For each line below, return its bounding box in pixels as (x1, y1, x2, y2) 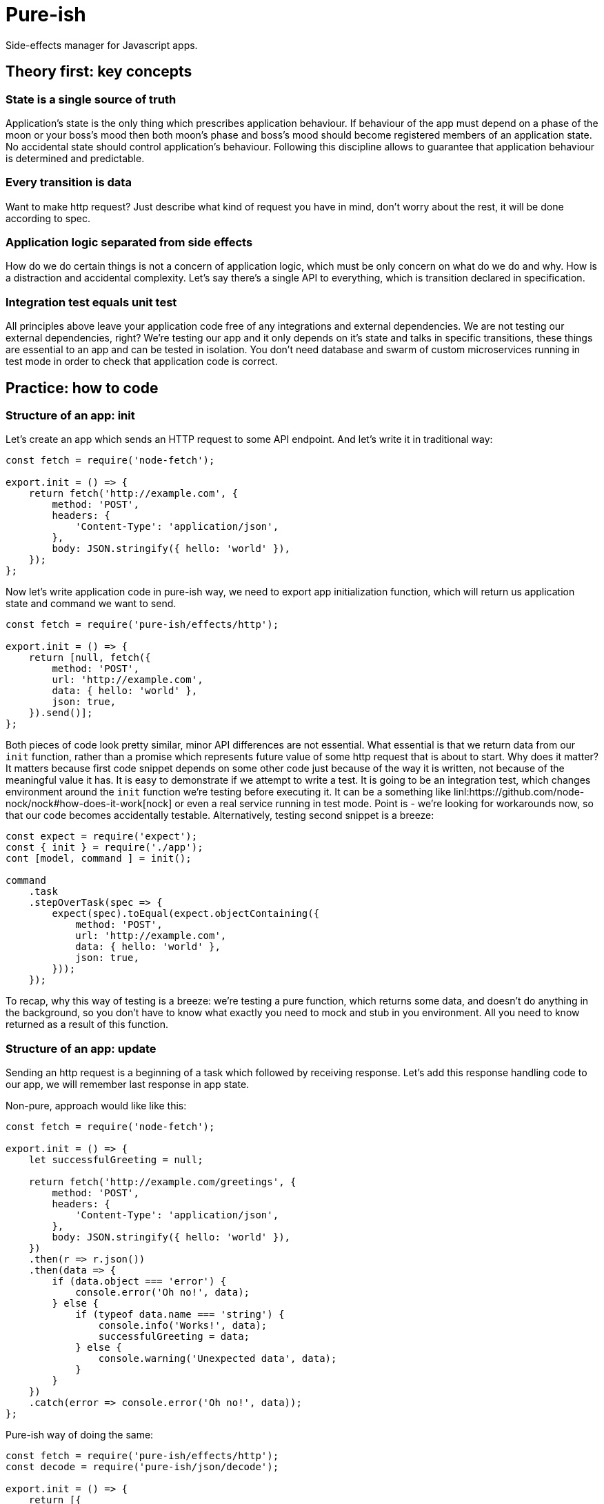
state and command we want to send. (6, 597, 177, 610)
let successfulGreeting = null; (28, 1154, 203, 1166)
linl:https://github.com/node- (453, 786, 585, 798)
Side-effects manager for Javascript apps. (6, 39, 198, 51)
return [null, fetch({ (28, 652, 151, 664)
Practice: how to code (6, 379, 159, 397)
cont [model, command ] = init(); (6, 853, 192, 864)
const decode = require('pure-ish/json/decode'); (6, 1461, 279, 1473)
